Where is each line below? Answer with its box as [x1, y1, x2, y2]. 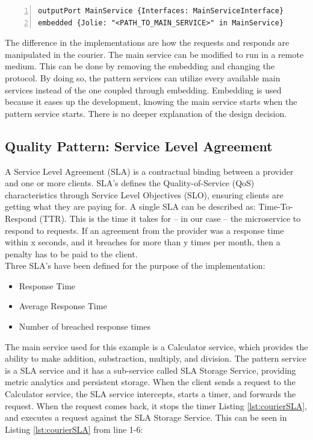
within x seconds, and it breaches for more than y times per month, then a [5, 236, 280, 248]
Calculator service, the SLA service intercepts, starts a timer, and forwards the [5, 388, 296, 400]
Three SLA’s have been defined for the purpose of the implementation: [5, 259, 265, 272]
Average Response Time [19, 300, 107, 312]
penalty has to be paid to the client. [5, 247, 138, 260]
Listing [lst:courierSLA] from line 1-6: [5, 423, 143, 435]
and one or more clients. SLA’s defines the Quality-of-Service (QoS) [5, 177, 255, 189]
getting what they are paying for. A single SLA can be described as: [5, 200, 256, 213]
